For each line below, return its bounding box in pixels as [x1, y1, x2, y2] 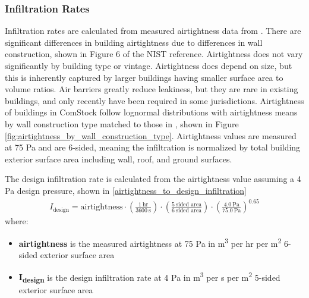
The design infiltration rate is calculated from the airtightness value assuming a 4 [5, 172, 301, 185]
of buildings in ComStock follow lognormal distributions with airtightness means [5, 106, 298, 118]
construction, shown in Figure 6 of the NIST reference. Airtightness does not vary [5, 48, 303, 60]
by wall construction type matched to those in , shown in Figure [5, 117, 239, 130]
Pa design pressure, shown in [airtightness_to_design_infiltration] [5, 184, 247, 196]
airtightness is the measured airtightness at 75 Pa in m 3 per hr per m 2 [18, 235, 282, 249]
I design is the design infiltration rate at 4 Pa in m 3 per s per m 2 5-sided [18, 269, 280, 284]
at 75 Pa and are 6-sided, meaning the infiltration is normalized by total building [5, 141, 301, 153]
